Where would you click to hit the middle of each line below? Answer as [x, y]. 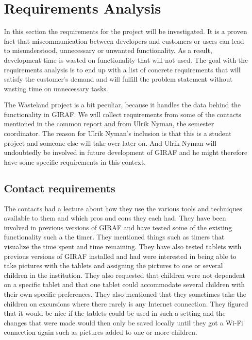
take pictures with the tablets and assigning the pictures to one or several [113, 265]
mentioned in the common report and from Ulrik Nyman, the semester [109, 124]
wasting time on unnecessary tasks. [56, 88]
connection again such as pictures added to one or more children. [101, 332]
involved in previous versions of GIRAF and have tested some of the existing [118, 227]
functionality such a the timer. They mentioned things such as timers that [114, 237]
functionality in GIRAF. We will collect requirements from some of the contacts [123, 114]
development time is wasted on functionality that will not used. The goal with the [126, 59]
